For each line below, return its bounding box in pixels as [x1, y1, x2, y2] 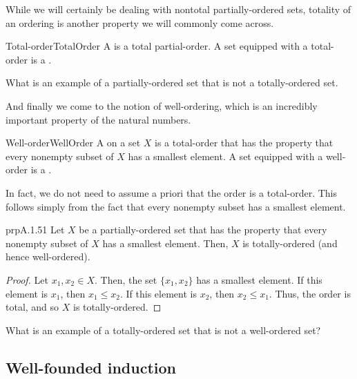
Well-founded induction [6, 356, 176, 378]
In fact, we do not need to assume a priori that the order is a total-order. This [6, 185, 338, 200]
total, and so [6, 300, 59, 314]
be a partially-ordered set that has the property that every [79, 222, 327, 237]
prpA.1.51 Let [6, 222, 65, 237]
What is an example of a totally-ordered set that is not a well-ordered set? [6, 322, 321, 337]
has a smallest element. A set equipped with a [128, 148, 323, 163]
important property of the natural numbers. [6, 112, 191, 126]
